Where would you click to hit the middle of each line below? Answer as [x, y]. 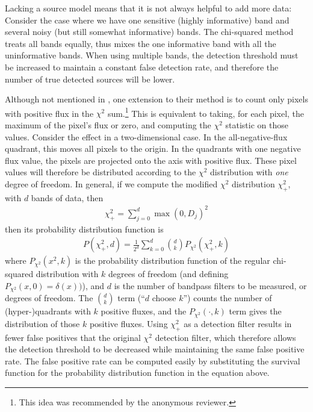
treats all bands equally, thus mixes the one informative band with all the [141, 43]
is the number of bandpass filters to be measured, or [210, 285]
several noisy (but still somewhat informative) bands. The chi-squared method [149, 32]
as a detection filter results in [238, 323]
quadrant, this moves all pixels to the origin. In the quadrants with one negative [153, 148]
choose [164, 298]
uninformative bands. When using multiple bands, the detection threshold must [152, 55]
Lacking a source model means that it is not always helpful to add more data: [148, 8]
